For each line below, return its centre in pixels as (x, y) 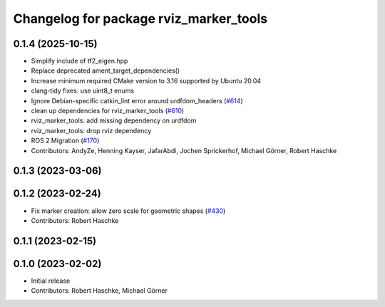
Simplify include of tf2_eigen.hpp (79, 61)
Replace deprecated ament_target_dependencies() (106, 71)
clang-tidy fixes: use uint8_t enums (83, 91)
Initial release (51, 281)
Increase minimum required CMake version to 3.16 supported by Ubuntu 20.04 (146, 80)
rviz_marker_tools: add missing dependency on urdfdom (114, 120)
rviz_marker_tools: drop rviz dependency (91, 130)
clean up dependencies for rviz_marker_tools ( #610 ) (108, 111)
